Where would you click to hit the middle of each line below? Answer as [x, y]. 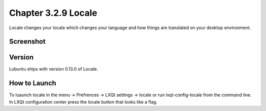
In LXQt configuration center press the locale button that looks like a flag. [83, 102]
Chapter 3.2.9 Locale [53, 13]
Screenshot [27, 42]
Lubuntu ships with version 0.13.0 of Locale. [54, 69]
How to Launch [33, 83]
